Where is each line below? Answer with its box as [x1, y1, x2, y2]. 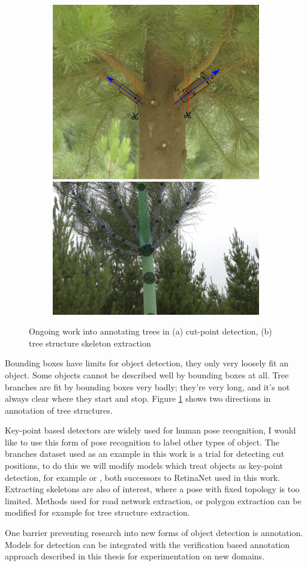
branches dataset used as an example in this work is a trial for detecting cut [5, 447, 285, 460]
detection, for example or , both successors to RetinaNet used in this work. [5, 471, 280, 483]
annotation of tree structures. [5, 404, 113, 416]
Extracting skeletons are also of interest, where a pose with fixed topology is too [5, 483, 300, 495]
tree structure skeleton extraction [29, 336, 151, 349]
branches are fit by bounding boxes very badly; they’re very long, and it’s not [5, 380, 290, 393]
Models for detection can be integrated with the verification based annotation [5, 538, 290, 550]
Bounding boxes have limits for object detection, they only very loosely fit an [5, 357, 289, 369]
